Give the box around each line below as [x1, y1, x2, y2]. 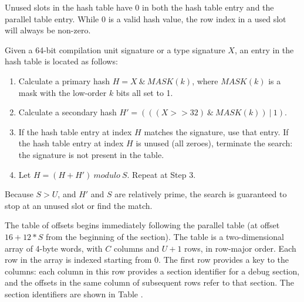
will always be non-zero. [5, 24, 91, 36]
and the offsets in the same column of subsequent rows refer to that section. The [5, 276, 294, 289]
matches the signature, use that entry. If [144, 125, 289, 138]
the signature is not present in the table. [18, 148, 164, 160]
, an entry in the [234, 43, 294, 56]
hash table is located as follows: [5, 55, 118, 67]
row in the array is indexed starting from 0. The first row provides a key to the [5, 253, 289, 266]
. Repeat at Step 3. [127, 168, 196, 180]
